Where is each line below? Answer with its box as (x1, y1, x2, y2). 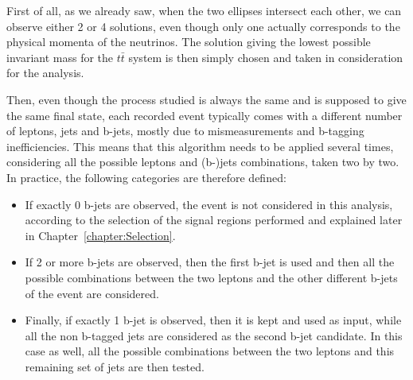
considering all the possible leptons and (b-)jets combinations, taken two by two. (6, 153, 399, 170)
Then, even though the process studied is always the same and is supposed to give (6, 91, 407, 107)
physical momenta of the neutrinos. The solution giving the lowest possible (6, 33, 371, 50)
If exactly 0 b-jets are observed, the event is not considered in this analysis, (25, 196, 393, 212)
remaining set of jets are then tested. (25, 358, 205, 374)
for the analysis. (6, 64, 84, 81)
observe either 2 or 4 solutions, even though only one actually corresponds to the (6, 17, 400, 34)
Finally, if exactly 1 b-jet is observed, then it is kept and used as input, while (25, 312, 402, 328)
